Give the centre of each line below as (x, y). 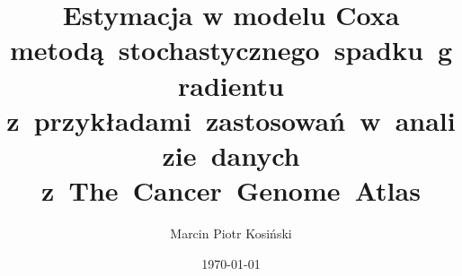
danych (255, 155)
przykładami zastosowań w (207, 120)
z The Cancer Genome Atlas (231, 190)
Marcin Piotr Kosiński (231, 233)
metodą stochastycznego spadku (216, 50)
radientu (231, 85)
